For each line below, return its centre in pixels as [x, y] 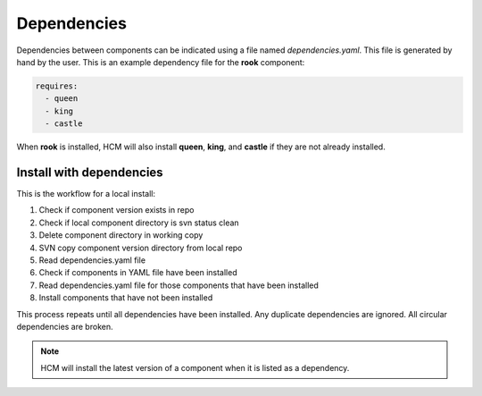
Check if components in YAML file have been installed [138, 273]
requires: [57, 86]
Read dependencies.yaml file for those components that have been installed [179, 285]
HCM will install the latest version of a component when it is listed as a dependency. [195, 367]
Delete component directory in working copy [121, 235]
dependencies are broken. [65, 326]
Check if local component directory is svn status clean [139, 223]
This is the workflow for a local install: [86, 193]
